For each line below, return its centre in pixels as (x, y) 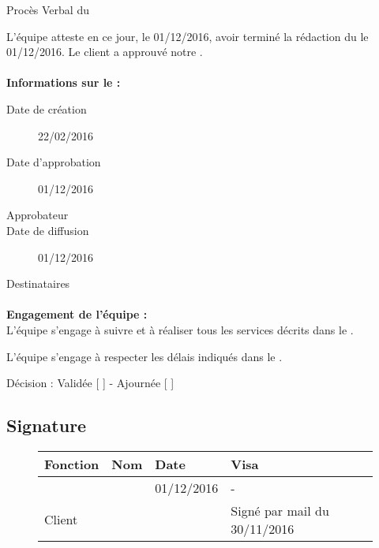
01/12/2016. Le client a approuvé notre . (105, 52)
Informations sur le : (64, 82)
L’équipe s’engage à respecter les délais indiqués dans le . (144, 356)
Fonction (72, 464)
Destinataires (38, 283)
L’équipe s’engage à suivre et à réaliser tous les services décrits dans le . (180, 329)
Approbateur (38, 215)
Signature (47, 425)
